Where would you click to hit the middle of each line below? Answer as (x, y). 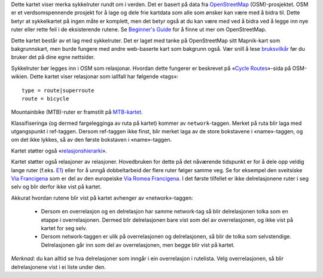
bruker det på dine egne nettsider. (53, 57)
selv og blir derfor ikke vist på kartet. (56, 187)
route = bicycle (45, 98)
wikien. (20, 77)
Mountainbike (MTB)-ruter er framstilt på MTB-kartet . (77, 112)
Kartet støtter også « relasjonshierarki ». (59, 151)
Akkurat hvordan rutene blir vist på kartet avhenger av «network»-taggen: (102, 198)
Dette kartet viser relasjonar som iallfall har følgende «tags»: (104, 77)
